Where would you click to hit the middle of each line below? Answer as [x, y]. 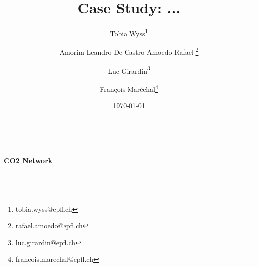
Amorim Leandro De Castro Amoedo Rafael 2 [129, 51]
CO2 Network [28, 160]
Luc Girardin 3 [129, 70]
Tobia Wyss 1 [129, 33]
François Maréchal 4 [129, 88]
